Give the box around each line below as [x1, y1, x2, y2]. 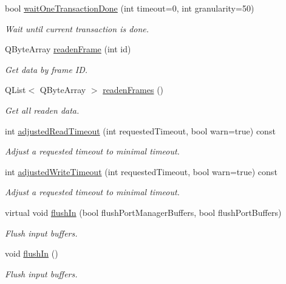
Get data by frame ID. [5, 63, 88, 75]
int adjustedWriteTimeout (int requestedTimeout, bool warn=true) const [5, 165, 277, 178]
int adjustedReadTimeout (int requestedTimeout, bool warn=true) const [5, 124, 276, 137]
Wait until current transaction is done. [5, 22, 149, 35]
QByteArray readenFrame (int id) [5, 43, 131, 55]
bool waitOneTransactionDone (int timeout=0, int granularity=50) [5, 2, 254, 14]
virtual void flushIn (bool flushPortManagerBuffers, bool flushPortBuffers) [5, 206, 282, 218]
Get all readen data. [5, 103, 80, 116]
